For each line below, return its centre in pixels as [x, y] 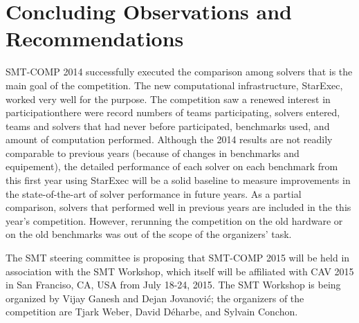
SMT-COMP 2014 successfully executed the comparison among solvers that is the [179, 72]
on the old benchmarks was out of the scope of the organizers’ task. [149, 234]
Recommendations [95, 38]
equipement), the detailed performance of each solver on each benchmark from [172, 166]
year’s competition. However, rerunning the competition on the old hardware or [174, 220]
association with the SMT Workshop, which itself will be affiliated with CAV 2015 [180, 271]
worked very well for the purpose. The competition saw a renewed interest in [168, 99]
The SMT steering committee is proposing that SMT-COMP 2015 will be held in [178, 258]
